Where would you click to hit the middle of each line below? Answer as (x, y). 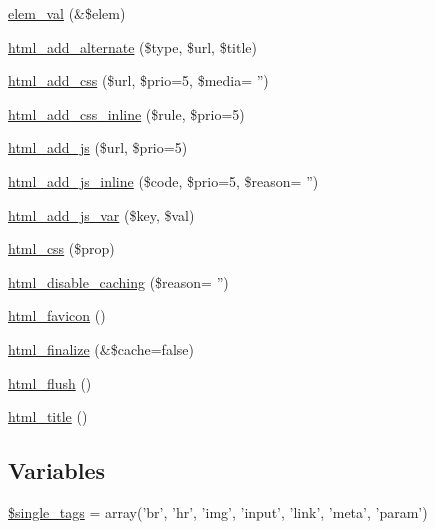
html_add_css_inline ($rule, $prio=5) (126, 113)
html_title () (48, 416)
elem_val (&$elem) (67, 13)
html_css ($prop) (61, 248)
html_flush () (50, 382)
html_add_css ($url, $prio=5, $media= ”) (138, 80)
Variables (57, 470)
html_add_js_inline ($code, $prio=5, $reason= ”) (163, 180)
